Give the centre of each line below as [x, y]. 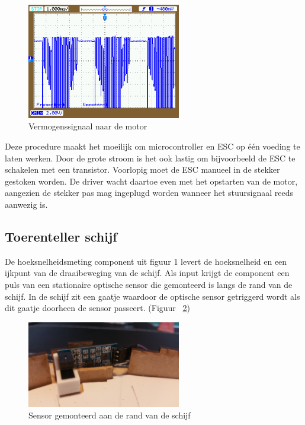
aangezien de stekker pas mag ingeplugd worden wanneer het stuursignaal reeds [149, 193]
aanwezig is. [26, 204]
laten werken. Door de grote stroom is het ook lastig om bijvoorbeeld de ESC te [150, 158]
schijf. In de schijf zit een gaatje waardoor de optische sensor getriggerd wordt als [152, 296]
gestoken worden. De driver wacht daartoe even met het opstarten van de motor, [151, 181]
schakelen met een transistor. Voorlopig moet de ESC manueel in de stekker [142, 169]
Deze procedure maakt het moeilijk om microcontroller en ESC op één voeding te [152, 146]
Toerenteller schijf [61, 236]
